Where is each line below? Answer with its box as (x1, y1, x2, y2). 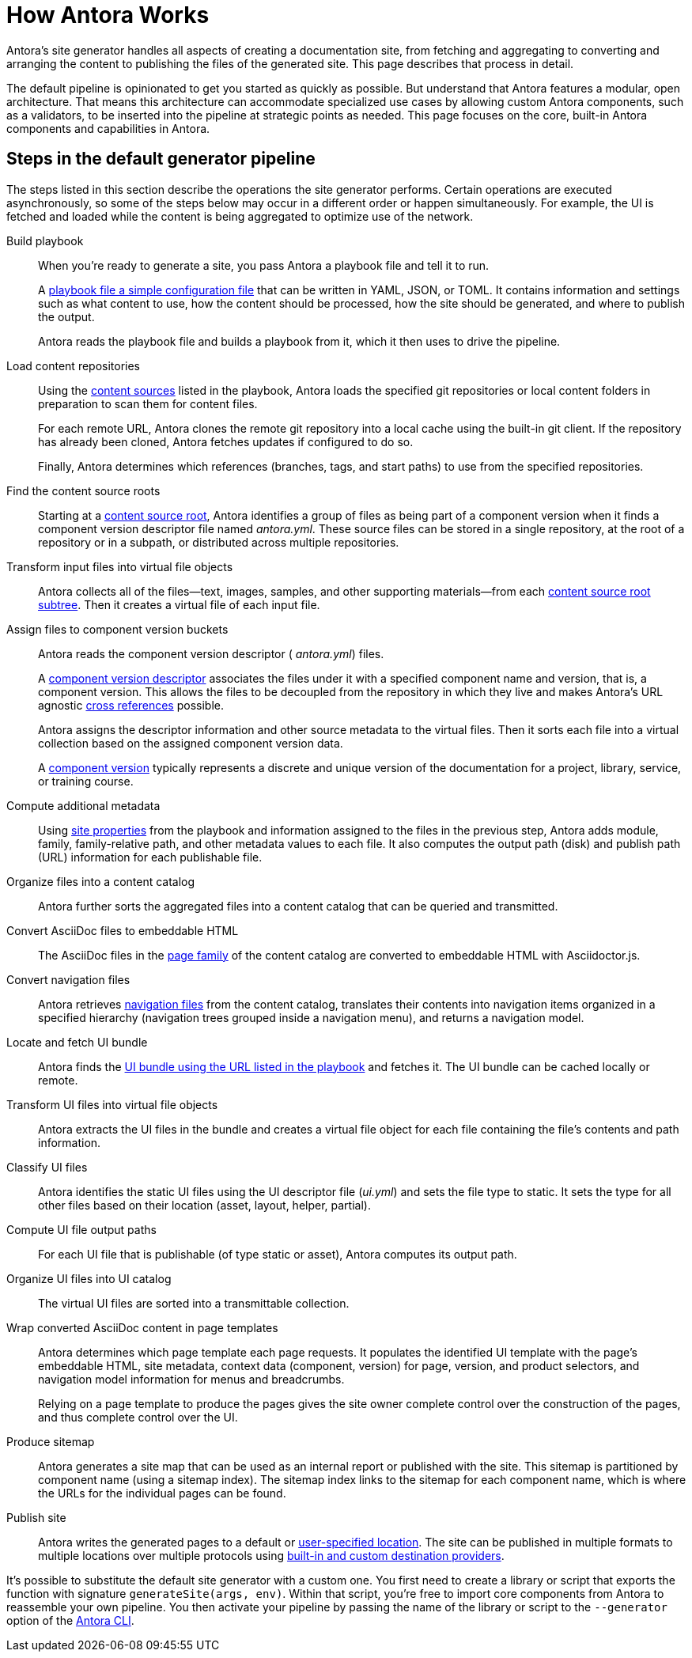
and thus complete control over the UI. (38, 1410, 238, 1424)
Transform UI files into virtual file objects (6, 1097, 218, 1111)
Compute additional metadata (6, 798, 161, 812)
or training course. (38, 774, 134, 788)
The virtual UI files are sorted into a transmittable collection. (38, 1296, 350, 1310)
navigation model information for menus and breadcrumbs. (38, 1372, 345, 1386)
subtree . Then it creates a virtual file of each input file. (38, 597, 320, 611)
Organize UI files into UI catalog (6, 1271, 172, 1285)
